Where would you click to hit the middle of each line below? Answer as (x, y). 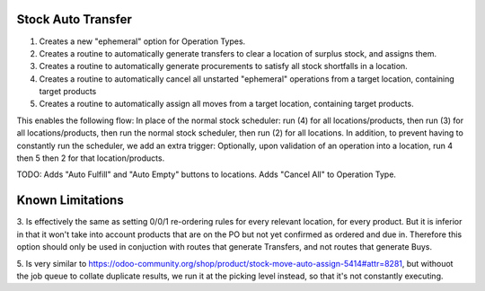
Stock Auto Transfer (74, 19)
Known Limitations (71, 201)
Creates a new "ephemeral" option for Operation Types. (142, 41)
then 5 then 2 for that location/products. (91, 158)
